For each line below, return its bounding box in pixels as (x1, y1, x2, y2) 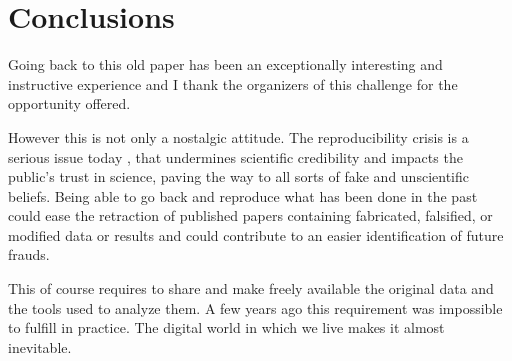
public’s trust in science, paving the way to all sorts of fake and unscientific (8, 166, 469, 187)
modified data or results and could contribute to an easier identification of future (8, 224, 504, 245)
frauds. (8, 244, 50, 265)
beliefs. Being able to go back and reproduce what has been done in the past (8, 185, 478, 206)
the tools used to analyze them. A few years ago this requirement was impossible (8, 297, 503, 318)
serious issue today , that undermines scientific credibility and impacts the (8, 146, 463, 167)
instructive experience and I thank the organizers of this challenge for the (8, 73, 458, 94)
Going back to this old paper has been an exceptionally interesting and (8, 54, 443, 75)
